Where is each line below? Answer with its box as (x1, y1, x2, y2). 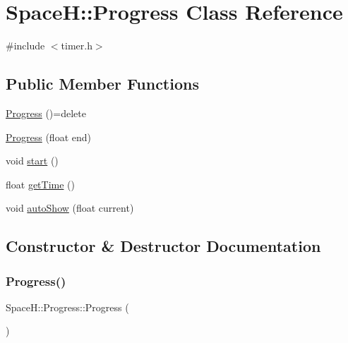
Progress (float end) (6, 129, 91, 144)
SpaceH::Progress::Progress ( (6, 299, 129, 314)
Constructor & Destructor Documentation (6, 235, 321, 257)
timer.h (61, 38, 92, 53)
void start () (6, 153, 59, 168)
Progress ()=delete (6, 105, 86, 120)
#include (6, 38, 45, 53)
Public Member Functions (6, 73, 199, 95)
